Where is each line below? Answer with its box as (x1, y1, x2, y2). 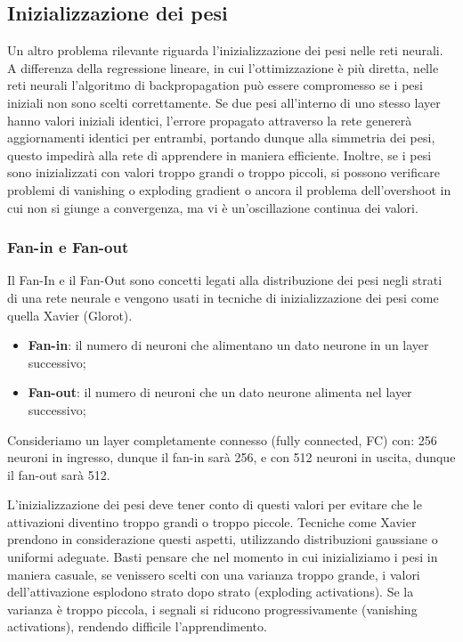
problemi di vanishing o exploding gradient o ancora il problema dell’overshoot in (7, 180, 451, 199)
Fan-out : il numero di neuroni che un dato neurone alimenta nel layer (28, 383, 412, 402)
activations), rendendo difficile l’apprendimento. (7, 617, 267, 636)
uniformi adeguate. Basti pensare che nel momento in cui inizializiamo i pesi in (7, 548, 438, 566)
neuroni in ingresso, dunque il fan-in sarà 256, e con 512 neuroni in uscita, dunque (7, 448, 456, 467)
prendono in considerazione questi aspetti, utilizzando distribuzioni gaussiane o (7, 530, 438, 549)
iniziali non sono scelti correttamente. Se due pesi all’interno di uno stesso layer (7, 93, 441, 111)
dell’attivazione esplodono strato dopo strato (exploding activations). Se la (7, 582, 414, 601)
